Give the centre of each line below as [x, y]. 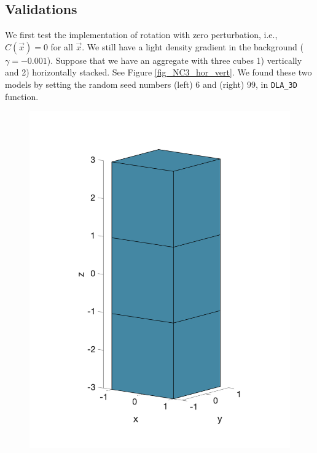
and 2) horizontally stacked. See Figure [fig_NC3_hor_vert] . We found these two [158, 72]
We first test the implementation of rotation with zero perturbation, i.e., [141, 35]
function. [22, 96]
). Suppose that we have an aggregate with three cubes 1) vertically [174, 60]
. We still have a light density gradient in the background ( [193, 46]
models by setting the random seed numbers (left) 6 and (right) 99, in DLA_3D [151, 84]
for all [62, 46]
